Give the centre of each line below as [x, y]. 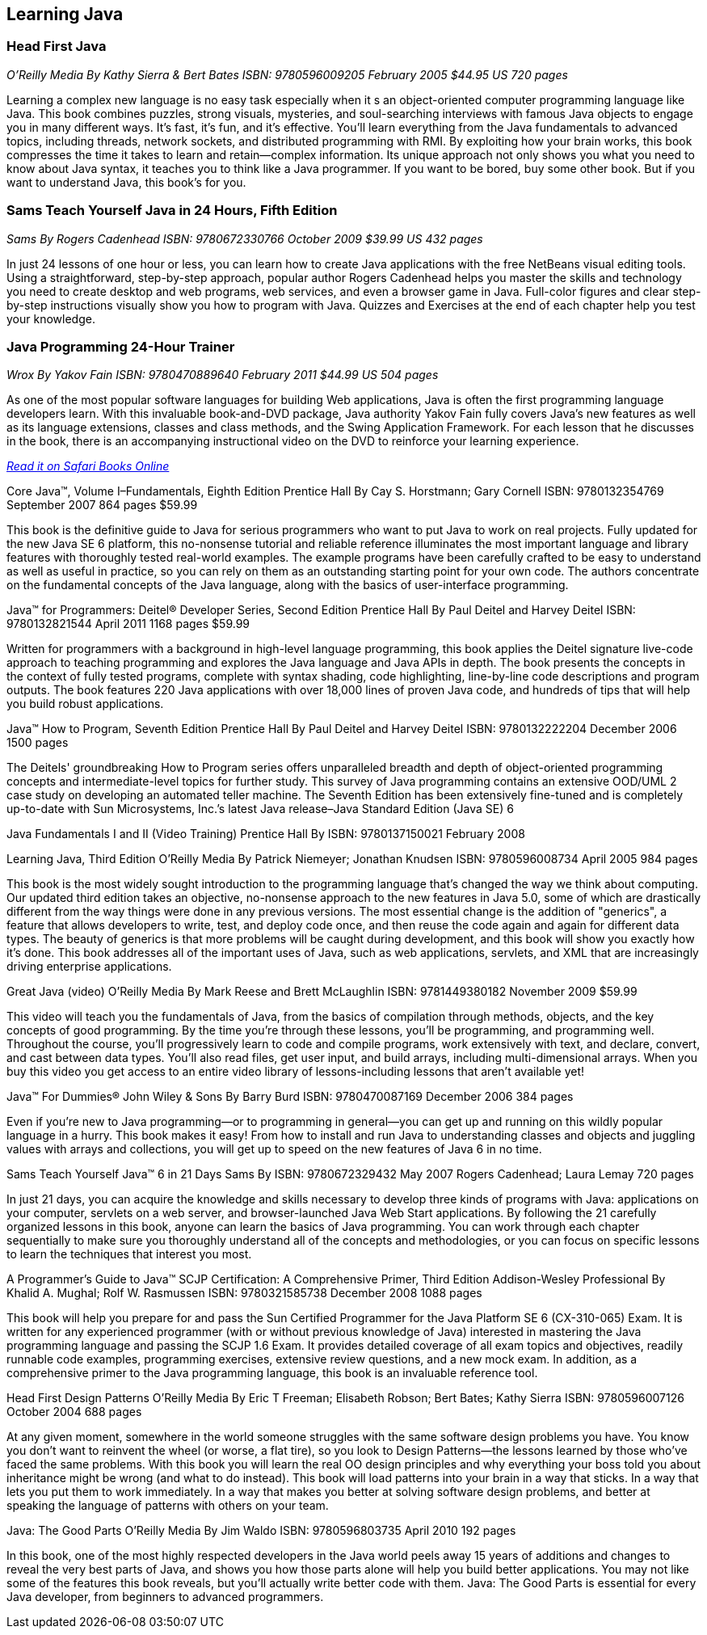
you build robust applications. [85, 704]
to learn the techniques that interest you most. [129, 1254]
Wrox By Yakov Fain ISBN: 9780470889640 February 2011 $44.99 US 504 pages [223, 375]
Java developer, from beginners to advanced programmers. [165, 1597]
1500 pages [38, 743]
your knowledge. [51, 318]
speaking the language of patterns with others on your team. [168, 1506]
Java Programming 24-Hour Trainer [121, 346]
